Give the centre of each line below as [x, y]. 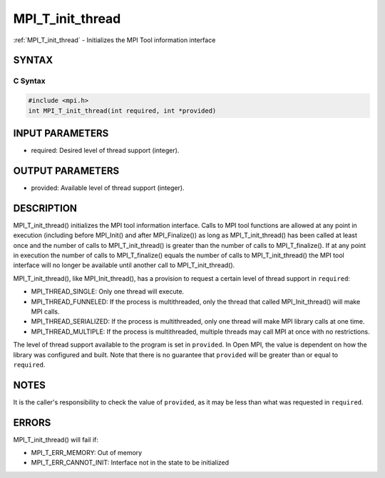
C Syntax [29, 81]
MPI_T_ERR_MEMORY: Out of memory [87, 453]
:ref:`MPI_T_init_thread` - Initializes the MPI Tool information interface [114, 40]
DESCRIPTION [45, 208]
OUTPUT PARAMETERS [66, 170]
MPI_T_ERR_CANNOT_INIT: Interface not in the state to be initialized [130, 463]
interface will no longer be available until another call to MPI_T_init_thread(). [124, 265]
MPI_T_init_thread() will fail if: [56, 439]
